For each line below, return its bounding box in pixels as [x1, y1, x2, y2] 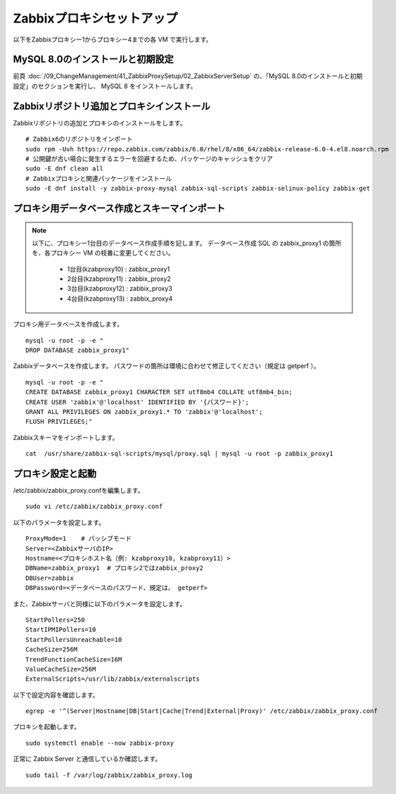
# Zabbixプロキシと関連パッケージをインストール [25, 175, 172, 182]
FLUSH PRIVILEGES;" [25, 417, 93, 426]
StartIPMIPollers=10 [25, 626, 96, 634]
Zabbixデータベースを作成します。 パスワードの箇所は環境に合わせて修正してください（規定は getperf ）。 [13, 362, 320, 370]
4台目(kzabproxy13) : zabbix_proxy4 [67, 294, 173, 303]
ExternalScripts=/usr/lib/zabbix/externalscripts [25, 675, 200, 683]
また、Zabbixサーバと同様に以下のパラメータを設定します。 [13, 599, 186, 608]
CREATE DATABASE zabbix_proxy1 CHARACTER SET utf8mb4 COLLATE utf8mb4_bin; [25, 388, 293, 396]
